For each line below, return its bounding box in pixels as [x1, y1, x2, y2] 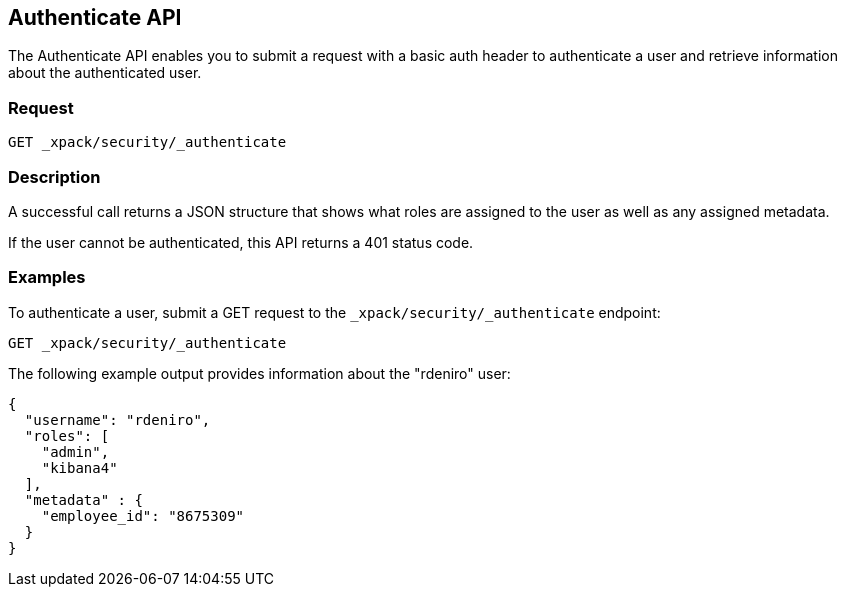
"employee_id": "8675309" [41, 507, 245, 524]
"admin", [41, 443, 110, 460]
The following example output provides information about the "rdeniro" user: [8, 364, 511, 382]
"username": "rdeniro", [24, 411, 211, 428]
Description [8, 166, 101, 187]
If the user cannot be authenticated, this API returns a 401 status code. [8, 233, 474, 251]
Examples [8, 267, 86, 288]
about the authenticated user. [8, 64, 202, 82]
